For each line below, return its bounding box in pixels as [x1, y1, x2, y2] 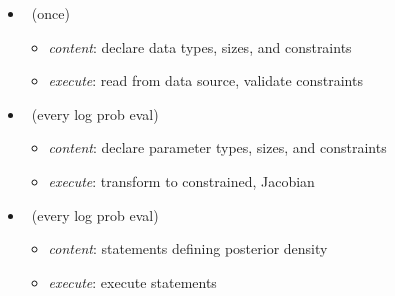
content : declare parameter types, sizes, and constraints [48, 137, 387, 158]
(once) [31, 3, 70, 23]
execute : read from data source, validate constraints [48, 70, 363, 91]
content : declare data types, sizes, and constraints [48, 36, 352, 57]
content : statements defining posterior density [48, 238, 328, 259]
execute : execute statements [48, 271, 217, 292]
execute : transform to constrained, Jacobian [48, 170, 315, 191]
